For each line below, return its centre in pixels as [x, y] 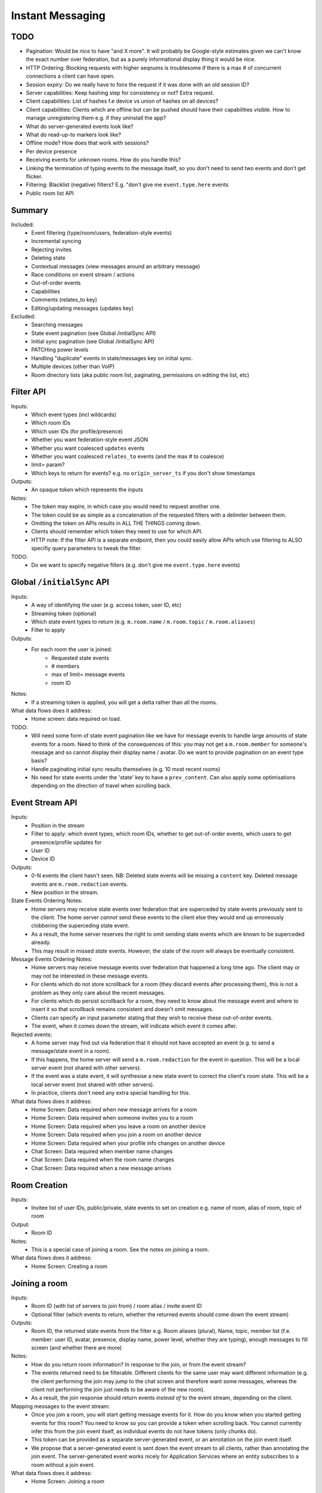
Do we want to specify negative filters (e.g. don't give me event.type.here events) [136, 565]
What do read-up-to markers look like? [74, 134]
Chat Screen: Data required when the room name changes [103, 1160]
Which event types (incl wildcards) [74, 414]
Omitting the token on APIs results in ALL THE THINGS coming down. [116, 523]
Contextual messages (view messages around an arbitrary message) [116, 266]
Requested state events [80, 658]
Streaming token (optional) [64, 613]
